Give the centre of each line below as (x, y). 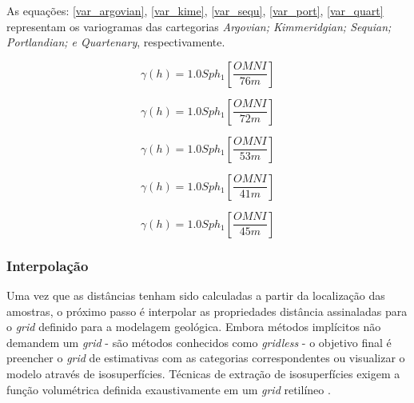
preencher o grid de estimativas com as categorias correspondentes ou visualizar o (206, 358)
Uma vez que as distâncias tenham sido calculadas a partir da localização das (196, 295)
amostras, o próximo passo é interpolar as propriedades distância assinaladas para (207, 311)
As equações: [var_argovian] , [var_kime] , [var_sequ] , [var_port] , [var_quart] (195, 10)
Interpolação (48, 265)
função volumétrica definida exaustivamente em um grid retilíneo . (169, 389)
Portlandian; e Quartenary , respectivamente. (116, 42)
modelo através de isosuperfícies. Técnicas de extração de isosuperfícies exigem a (203, 373)
